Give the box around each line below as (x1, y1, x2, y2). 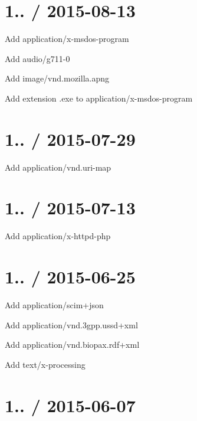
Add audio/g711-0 (5, 52, 70, 64)
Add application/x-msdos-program (5, 32, 129, 45)
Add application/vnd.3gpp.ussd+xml (5, 318, 138, 331)
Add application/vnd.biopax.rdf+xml (5, 338, 140, 351)
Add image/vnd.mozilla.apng (5, 72, 109, 84)
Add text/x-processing (5, 358, 86, 370)
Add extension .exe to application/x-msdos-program (5, 92, 193, 104)
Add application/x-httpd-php (5, 230, 111, 242)
